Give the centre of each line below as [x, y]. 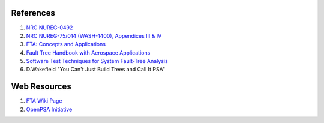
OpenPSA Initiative [49, 109]
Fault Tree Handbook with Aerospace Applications [88, 52]
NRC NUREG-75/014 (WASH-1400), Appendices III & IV [94, 35]
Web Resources [41, 87]
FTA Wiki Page [44, 101]
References [33, 13]
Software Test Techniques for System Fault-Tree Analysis [97, 61]
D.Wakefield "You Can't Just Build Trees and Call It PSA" [96, 70]
